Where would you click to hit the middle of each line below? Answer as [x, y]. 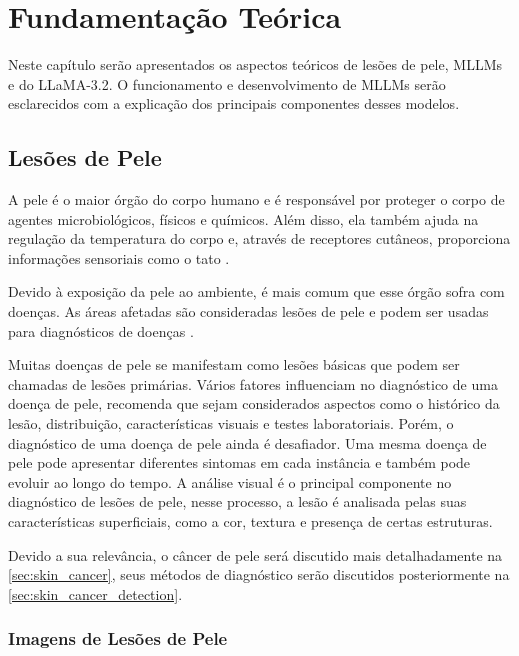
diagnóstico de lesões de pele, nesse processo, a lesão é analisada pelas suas [237, 501]
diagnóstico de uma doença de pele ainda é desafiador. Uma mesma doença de [247, 442]
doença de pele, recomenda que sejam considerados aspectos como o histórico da [254, 403]
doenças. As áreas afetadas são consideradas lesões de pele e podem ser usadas [248, 311]
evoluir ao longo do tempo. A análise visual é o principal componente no [230, 481]
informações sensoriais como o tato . [119, 257]
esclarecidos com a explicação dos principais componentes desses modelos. [234, 103]
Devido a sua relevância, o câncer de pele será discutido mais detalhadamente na [255, 554]
